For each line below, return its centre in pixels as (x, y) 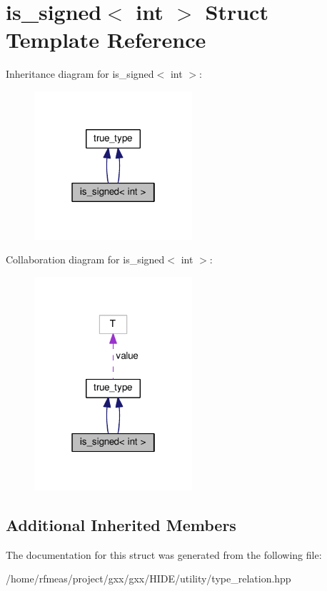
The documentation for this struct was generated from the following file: (164, 554)
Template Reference (106, 40)
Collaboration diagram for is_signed (85, 259)
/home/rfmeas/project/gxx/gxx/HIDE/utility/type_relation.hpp (149, 579)
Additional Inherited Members (121, 524)
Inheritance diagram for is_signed (80, 74)
